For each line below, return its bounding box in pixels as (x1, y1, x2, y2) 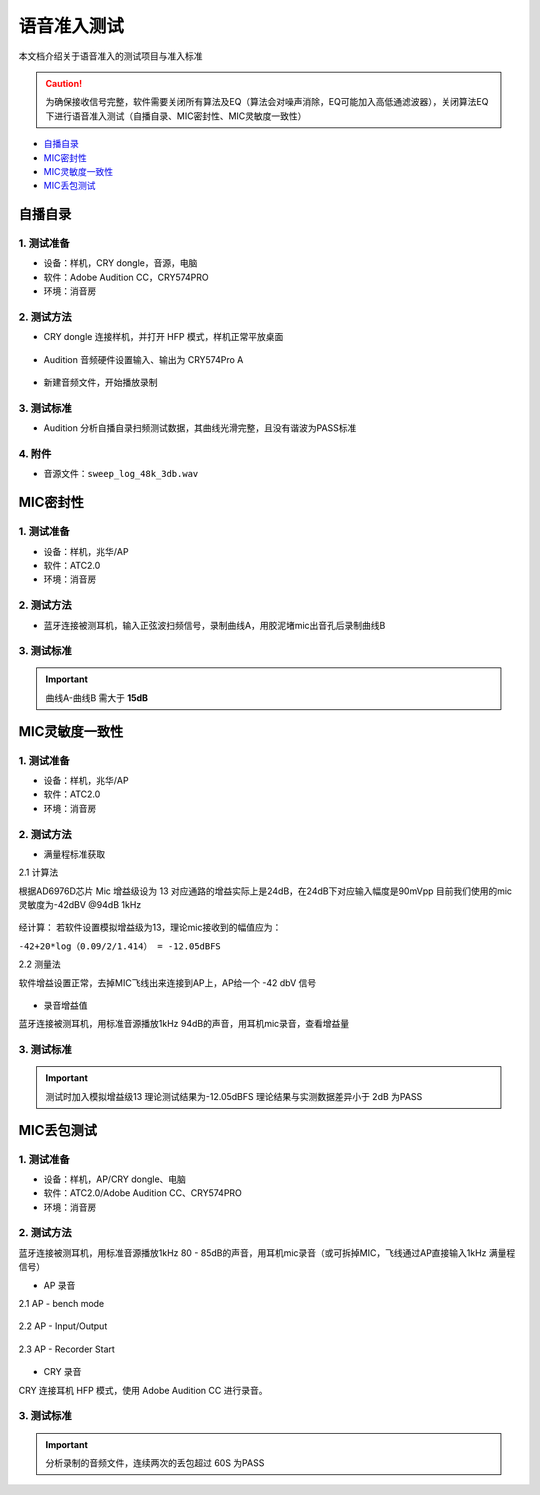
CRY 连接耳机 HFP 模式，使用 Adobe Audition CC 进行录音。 (18, 1384, 268, 1396)
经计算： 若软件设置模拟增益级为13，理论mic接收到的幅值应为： (18, 921, 282, 934)
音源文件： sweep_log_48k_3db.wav (43, 468, 199, 480)
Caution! (45, 77, 83, 89)
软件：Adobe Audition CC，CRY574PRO (43, 271, 209, 283)
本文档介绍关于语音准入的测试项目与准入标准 (18, 50, 203, 62)
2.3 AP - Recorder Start (18, 1343, 115, 1355)
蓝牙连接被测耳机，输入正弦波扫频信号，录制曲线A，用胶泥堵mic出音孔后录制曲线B (43, 619, 386, 631)
